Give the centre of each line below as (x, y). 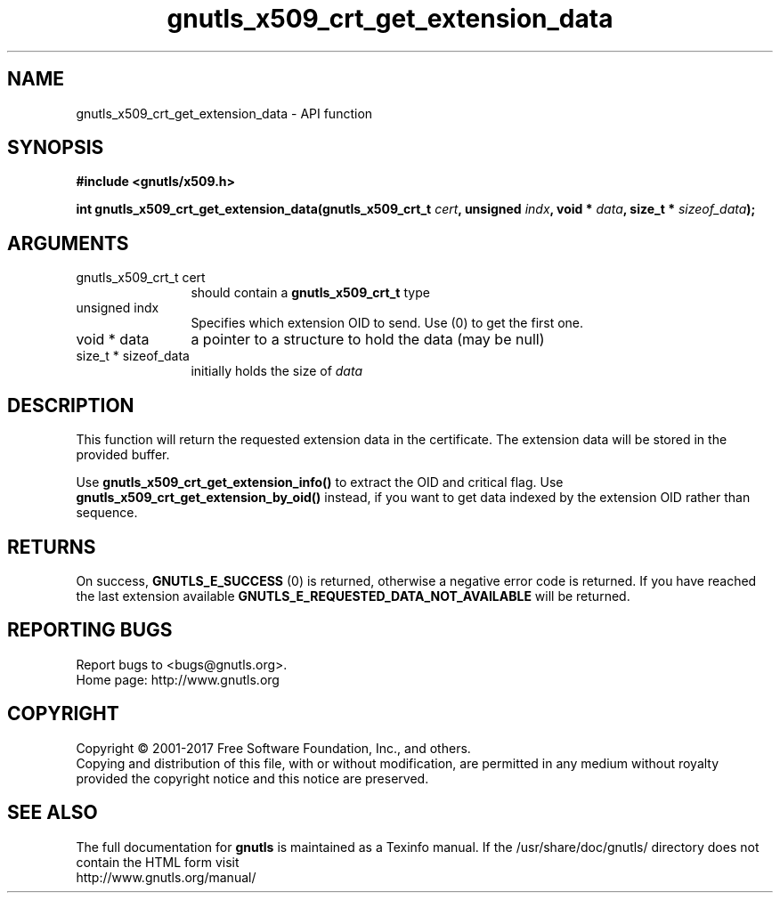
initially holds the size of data (277, 371)
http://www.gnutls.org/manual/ (166, 877)
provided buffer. (123, 455)
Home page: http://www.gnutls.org (178, 679)
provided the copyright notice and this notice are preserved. (252, 778)
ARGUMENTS (68, 243)
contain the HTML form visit (158, 862)
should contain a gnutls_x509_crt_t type (310, 293)
